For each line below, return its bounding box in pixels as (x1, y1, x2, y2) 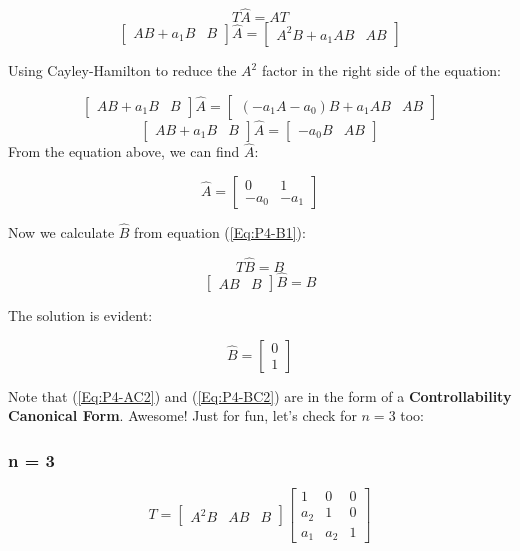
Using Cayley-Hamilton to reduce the (8, 60, 237, 81)
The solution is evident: (8, 305, 153, 326)
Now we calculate (8, 222, 115, 243)
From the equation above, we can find (8, 141, 240, 162)
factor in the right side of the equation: (261, 60, 501, 81)
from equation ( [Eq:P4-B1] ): (134, 222, 306, 243)
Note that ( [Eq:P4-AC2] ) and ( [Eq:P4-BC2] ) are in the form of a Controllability (8, 385, 512, 406)
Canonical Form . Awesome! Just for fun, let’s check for (8, 405, 357, 426)
